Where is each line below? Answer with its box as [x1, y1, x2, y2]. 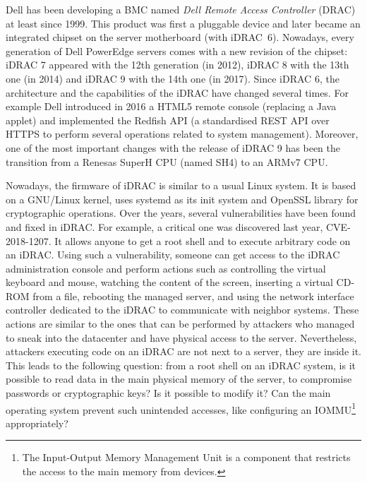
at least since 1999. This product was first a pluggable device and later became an [6, 16, 361, 30]
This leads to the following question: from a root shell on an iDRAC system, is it [6, 357, 356, 372]
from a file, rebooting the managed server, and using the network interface [32, 288, 354, 303]
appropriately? [6, 415, 68, 430]
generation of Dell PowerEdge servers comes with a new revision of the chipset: [6, 43, 348, 58]
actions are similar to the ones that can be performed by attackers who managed [6, 316, 355, 331]
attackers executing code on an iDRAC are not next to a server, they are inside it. [6, 344, 361, 359]
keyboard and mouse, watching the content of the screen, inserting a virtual [6, 275, 333, 290]
